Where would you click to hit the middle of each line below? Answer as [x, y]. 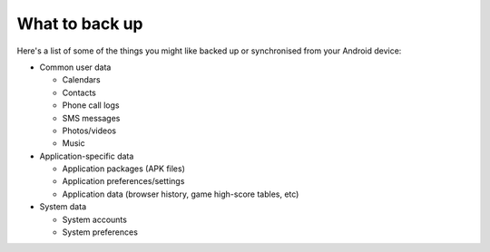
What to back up [80, 24]
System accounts [94, 219]
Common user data [75, 67]
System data [63, 207]
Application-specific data [87, 156]
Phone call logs [91, 105]
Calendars [82, 80]
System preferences [100, 232]
